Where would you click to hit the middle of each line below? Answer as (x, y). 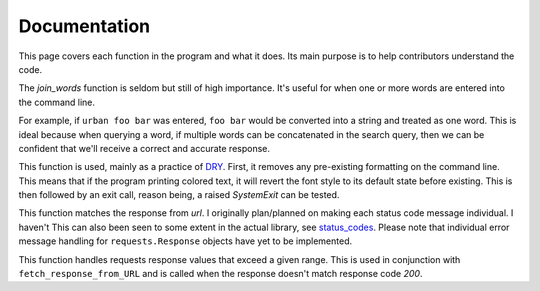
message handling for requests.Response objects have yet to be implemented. (185, 241)
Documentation (84, 26)
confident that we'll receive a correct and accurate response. (144, 148)
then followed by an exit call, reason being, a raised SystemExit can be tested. (179, 195)
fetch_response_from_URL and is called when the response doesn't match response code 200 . (220, 274)
